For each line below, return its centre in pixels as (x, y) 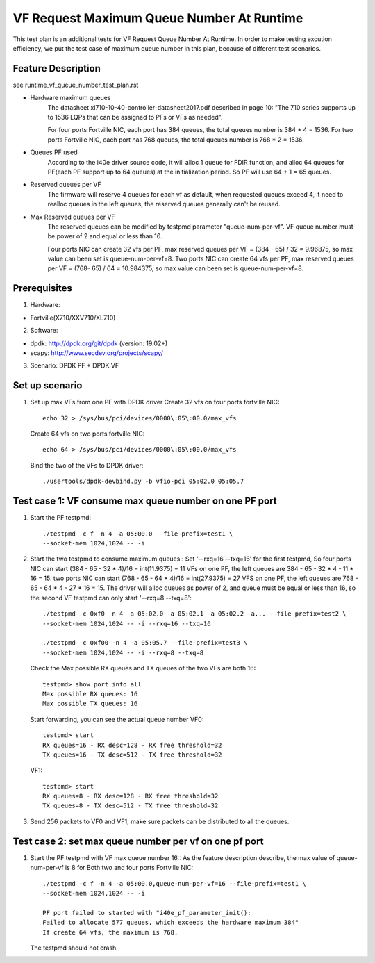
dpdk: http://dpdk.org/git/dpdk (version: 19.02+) (99, 343)
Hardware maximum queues (70, 98)
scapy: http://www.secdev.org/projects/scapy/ (97, 353)
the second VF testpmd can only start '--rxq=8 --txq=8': (111, 598)
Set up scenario (48, 386)
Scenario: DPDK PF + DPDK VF (75, 365)
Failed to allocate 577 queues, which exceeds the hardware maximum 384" (171, 923)
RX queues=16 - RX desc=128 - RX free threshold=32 (132, 745)
